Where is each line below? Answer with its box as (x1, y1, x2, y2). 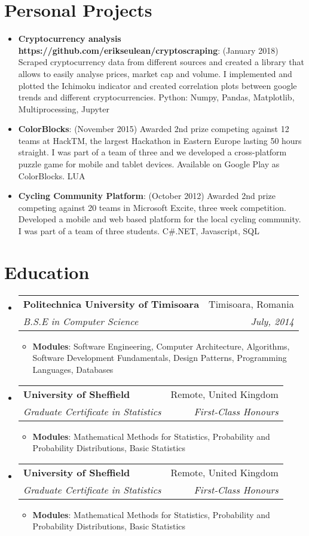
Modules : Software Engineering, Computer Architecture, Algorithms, (32, 339, 290, 352)
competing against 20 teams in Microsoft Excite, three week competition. (18, 201, 286, 213)
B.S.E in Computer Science (23, 314, 139, 328)
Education (4, 259, 90, 284)
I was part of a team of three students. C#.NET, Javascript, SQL (18, 225, 259, 237)
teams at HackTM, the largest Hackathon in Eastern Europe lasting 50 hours (18, 134, 302, 146)
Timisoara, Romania (209, 296, 294, 311)
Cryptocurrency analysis (18, 32, 121, 45)
